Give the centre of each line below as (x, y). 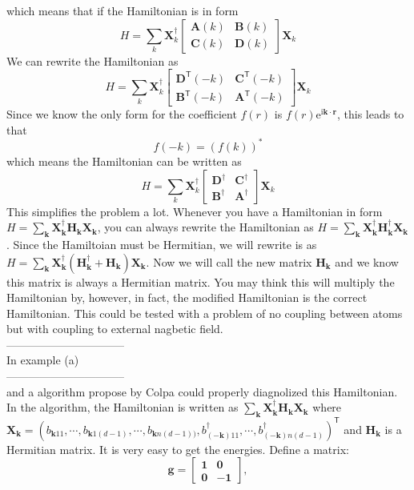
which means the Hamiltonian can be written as (124, 161)
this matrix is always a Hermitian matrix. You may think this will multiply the (201, 281)
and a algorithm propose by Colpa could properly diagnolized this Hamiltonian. (202, 391)
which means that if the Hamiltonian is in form (123, 10)
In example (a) (43, 360)
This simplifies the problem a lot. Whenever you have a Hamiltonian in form (195, 211)
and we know (367, 261)
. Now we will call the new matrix (229, 261)
